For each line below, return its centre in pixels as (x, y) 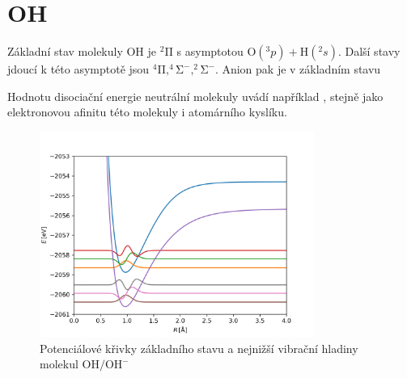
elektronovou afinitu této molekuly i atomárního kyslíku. (147, 112)
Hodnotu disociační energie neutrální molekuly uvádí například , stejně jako (195, 96)
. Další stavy (369, 51)
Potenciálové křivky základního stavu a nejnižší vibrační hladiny (199, 348)
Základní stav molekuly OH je (82, 51)
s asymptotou (210, 51)
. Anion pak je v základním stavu (298, 69)
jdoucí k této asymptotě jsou (78, 69)
